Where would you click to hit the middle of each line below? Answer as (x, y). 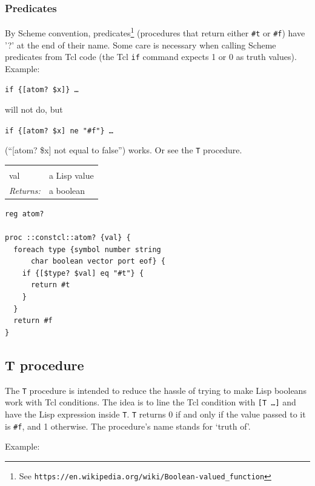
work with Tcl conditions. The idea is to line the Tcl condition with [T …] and (151, 402)
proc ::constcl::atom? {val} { (68, 238)
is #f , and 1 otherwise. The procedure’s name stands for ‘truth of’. (128, 426)
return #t (50, 285)
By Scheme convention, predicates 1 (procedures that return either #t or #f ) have (155, 32)
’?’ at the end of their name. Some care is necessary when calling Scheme (141, 45)
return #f (33, 321)
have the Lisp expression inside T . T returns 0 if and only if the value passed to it (155, 414)
